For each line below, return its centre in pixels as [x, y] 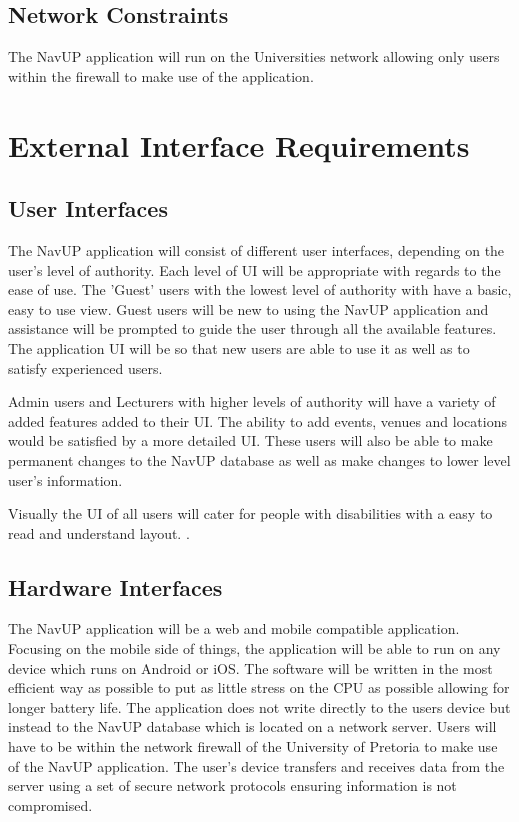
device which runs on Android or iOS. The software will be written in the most [250, 667]
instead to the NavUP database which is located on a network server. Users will [252, 726]
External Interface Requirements [239, 144]
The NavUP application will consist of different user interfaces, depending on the [256, 249]
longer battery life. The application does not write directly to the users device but [259, 706]
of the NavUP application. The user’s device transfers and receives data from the [256, 765]
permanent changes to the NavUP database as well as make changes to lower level [259, 459]
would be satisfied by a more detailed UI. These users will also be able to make [250, 440]
